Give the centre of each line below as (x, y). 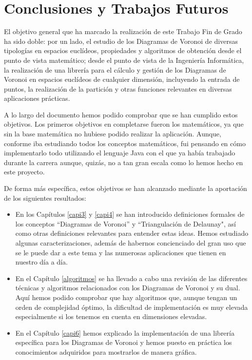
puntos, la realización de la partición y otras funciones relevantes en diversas (118, 88)
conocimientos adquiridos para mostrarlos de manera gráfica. (106, 351)
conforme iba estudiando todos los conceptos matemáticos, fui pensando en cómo (125, 143)
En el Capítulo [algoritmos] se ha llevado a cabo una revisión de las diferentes (131, 278)
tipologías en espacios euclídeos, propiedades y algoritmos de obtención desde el (123, 50)
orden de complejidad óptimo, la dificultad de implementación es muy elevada (132, 307)
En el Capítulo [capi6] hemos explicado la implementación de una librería (125, 332)
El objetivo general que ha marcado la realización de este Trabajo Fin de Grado (123, 31)
